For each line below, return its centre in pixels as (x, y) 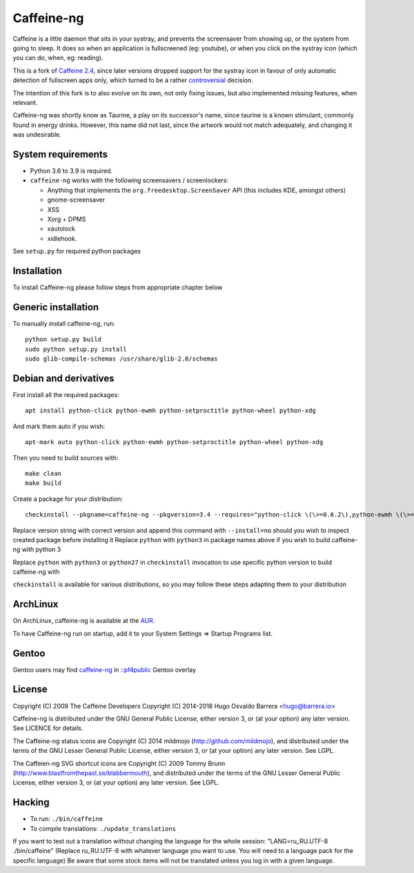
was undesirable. (37, 135)
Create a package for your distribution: (68, 499)
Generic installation (56, 307)
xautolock (61, 229)
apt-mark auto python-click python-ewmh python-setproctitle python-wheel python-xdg (174, 442)
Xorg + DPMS (67, 219)
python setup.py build (63, 339)
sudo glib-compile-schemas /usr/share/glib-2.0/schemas (121, 359)
